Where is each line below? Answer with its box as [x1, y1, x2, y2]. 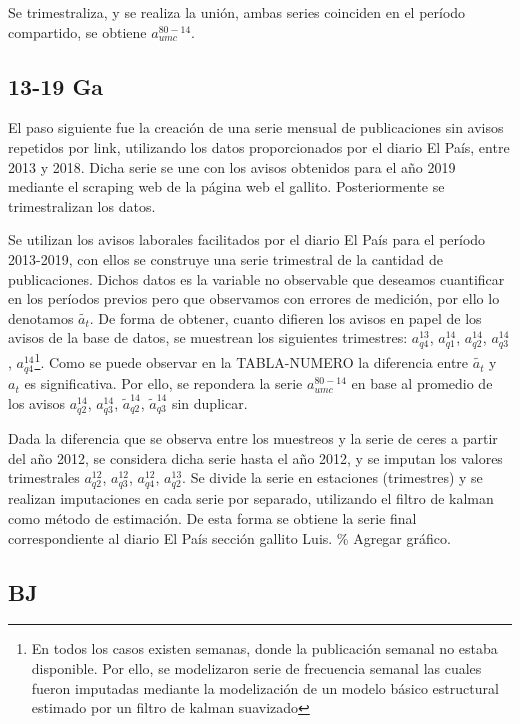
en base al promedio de [351, 373, 493, 394]
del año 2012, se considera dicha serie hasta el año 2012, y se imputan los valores [8, 447, 503, 468]
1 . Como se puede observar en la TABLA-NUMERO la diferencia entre [34, 349, 469, 373]
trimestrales [8, 467, 80, 488]
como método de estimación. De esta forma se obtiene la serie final [8, 507, 417, 528]
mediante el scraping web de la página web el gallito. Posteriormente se [8, 176, 445, 197]
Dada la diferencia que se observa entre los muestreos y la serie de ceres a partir [8, 428, 498, 449]
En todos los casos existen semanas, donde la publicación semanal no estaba [31, 638, 498, 659]
